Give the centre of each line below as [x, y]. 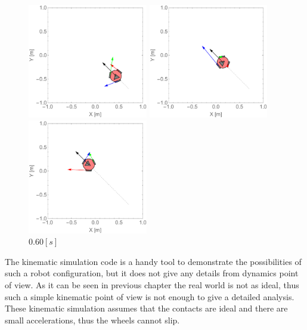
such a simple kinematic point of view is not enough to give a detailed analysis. [150, 296]
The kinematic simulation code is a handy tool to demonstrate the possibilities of [153, 261]
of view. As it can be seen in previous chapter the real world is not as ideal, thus [152, 284]
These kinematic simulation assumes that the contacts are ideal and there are [146, 308]
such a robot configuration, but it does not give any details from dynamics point [152, 273]
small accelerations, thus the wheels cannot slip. [92, 320]
